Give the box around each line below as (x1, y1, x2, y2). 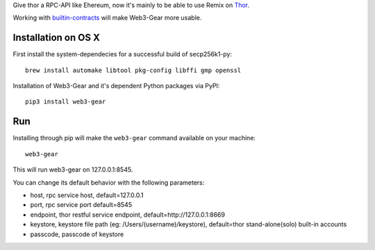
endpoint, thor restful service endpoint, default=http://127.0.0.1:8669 (30, 210, 226, 219)
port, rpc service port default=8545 (30, 201, 132, 209)
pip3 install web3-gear (25, 98, 106, 106)
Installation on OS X (12, 32, 100, 44)
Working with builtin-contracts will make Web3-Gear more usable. (12, 14, 202, 22)
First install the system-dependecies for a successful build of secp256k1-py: (12, 50, 233, 58)
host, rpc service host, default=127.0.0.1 (30, 191, 144, 199)
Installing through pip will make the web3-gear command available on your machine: (12, 134, 256, 142)
